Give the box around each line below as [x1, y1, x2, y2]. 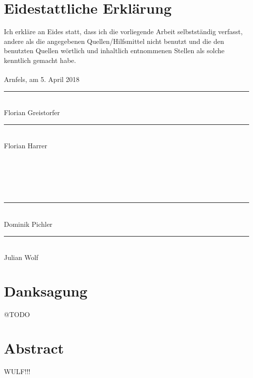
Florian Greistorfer [4, 107, 60, 118]
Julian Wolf [4, 252, 38, 262]
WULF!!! [4, 366, 31, 376]
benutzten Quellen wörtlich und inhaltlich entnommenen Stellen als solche [4, 45, 225, 56]
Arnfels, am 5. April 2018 [4, 74, 80, 84]
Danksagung [4, 281, 88, 300]
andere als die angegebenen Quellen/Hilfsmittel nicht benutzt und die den [4, 36, 224, 46]
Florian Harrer [4, 140, 48, 151]
